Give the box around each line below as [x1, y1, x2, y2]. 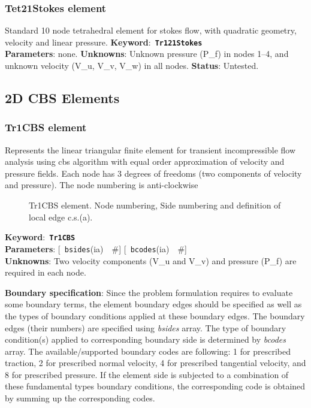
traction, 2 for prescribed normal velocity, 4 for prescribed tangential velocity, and [5, 356, 306, 369]
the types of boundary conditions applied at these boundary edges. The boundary [5, 309, 305, 322]
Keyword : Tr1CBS [5, 231, 76, 243]
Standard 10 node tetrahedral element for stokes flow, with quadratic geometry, [5, 24, 297, 37]
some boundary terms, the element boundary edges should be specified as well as [5, 298, 302, 310]
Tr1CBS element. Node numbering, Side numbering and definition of [29, 199, 281, 211]
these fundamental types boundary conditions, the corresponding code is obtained [5, 380, 306, 392]
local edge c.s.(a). [29, 210, 93, 223]
